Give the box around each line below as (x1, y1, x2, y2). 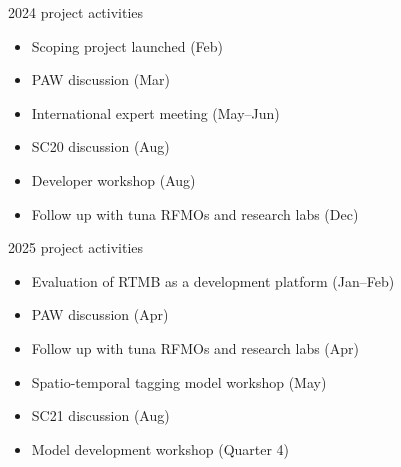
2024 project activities (8, 2, 144, 22)
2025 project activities (8, 237, 144, 258)
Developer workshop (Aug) (31, 169, 196, 190)
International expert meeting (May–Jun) (31, 102, 280, 123)
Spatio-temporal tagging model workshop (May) (31, 371, 327, 392)
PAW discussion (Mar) (31, 69, 170, 90)
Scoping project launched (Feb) (31, 35, 224, 56)
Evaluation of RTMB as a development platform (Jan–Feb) (31, 270, 395, 291)
